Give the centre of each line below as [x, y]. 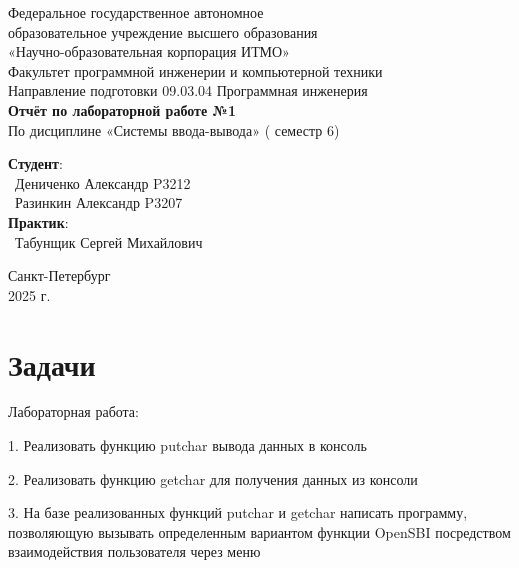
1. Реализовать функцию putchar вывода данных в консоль [187, 445]
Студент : [35, 163]
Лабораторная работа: [73, 411]
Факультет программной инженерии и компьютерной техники [195, 70]
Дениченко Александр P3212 [102, 182]
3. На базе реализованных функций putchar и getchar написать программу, [238, 512]
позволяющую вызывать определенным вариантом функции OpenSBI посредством [259, 531]
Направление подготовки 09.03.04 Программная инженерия [188, 90]
